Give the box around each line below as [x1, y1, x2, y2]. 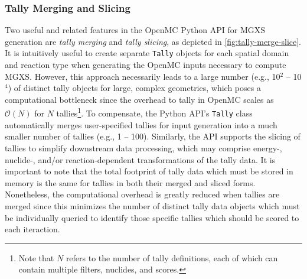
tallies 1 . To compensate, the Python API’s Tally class [56, 105, 253, 119]
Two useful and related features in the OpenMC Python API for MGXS [5, 24, 266, 36]
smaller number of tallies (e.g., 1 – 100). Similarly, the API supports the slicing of [5, 130, 301, 142]
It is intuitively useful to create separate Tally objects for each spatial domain [5, 47, 289, 59]
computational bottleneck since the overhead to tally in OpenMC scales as [5, 93, 274, 105]
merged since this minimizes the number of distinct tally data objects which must [5, 199, 300, 212]
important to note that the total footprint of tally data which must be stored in [5, 165, 293, 177]
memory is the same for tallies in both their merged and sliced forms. [5, 176, 256, 189]
